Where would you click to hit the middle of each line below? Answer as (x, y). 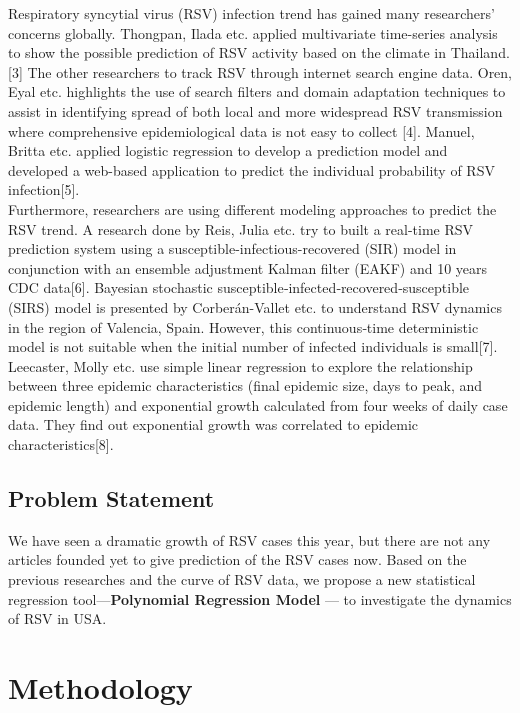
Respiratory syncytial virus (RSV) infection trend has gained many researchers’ (251, 13)
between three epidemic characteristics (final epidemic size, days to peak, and (245, 385)
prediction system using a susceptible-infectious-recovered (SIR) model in (232, 248)
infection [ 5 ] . (44, 189)
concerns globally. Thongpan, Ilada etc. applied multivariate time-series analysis (253, 32)
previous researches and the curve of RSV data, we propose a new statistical (242, 579)
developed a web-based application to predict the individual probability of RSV (251, 169)
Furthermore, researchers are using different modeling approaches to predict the (252, 208)
